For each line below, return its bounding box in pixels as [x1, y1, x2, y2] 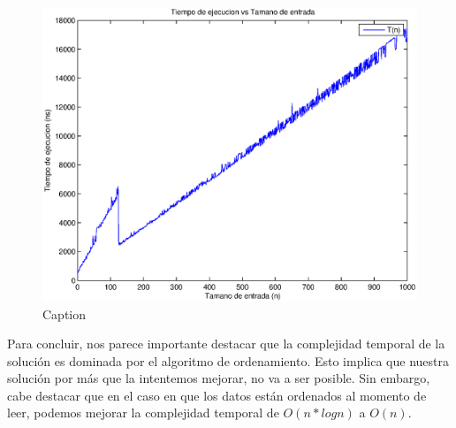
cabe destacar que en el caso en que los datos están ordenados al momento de [7, 386, 427, 404]
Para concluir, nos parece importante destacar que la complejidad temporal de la [7, 334, 445, 353]
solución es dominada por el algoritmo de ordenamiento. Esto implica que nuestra [7, 351, 449, 370]
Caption [42, 304, 87, 323]
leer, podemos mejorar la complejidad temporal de [7, 403, 279, 422]
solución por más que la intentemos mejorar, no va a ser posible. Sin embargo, [7, 369, 430, 387]
